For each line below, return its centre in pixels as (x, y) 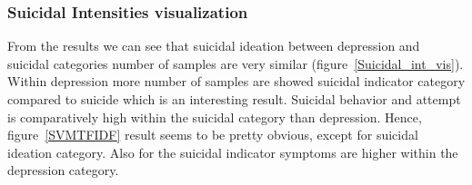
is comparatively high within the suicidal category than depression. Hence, (215, 117)
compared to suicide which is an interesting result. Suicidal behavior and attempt (234, 99)
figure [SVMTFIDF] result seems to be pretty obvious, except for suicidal (213, 135)
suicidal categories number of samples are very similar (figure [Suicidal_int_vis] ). (236, 63)
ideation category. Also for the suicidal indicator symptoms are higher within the (233, 152)
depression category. (63, 170)
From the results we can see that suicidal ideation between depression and (214, 46)
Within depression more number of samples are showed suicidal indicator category (236, 81)
